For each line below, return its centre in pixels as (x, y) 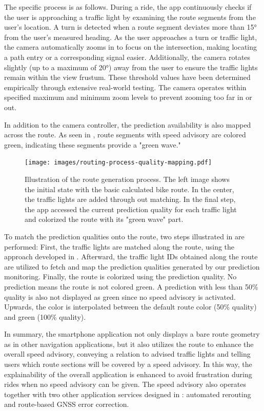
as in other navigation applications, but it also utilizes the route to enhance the (129, 344)
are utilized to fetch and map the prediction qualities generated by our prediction (132, 266)
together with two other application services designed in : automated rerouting (128, 394)
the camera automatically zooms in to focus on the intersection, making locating (131, 47)
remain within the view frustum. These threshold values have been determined (127, 77)
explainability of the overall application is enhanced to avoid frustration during (128, 374)
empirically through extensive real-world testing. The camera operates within (125, 87)
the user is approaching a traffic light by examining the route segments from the (130, 17)
